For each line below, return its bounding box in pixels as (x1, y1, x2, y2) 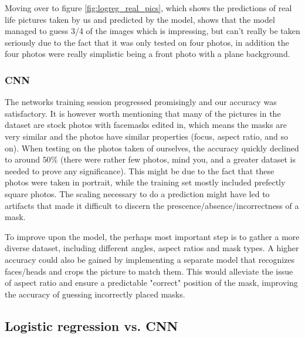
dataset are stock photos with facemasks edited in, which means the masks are (5, 119, 287, 131)
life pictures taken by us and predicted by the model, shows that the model (5, 13, 275, 25)
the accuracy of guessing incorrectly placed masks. (5, 288, 185, 300)
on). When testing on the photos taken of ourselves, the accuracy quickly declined (5, 141, 299, 154)
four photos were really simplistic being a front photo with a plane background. (5, 48, 290, 60)
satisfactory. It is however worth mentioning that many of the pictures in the (5, 107, 281, 119)
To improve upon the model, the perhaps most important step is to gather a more (5, 230, 300, 242)
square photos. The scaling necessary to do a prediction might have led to (5, 187, 270, 200)
